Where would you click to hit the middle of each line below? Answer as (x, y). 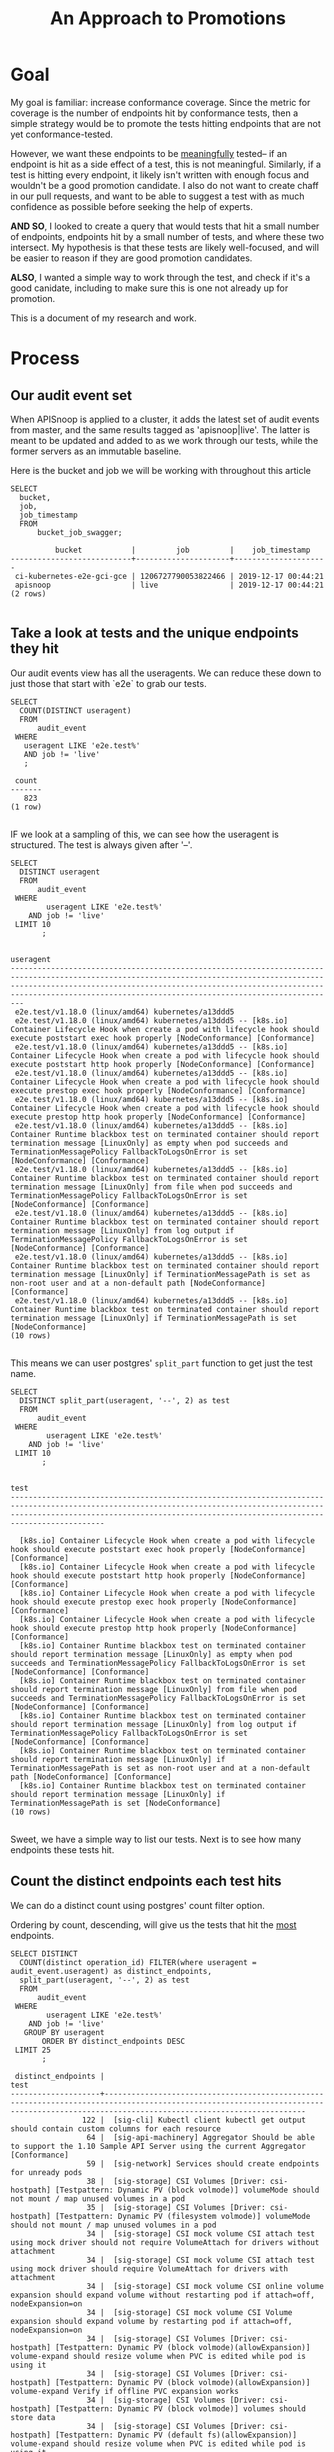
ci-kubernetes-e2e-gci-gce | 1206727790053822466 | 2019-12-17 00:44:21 (169, 576)
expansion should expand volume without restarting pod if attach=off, (162, 2295)
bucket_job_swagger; (79, 532)
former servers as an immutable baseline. (96, 451)
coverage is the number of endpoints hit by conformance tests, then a (154, 113)
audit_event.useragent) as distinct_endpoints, (111, 1971)
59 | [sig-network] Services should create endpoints (203, 2163)
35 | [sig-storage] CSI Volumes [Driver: (176, 2207)
